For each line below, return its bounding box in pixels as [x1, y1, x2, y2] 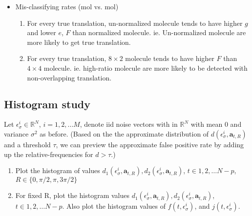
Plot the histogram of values [15, 165, 100, 176]
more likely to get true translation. [27, 37, 131, 47]
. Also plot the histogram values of [62, 201, 166, 211]
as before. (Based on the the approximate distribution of [40, 128, 209, 138]
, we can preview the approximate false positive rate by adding [56, 139, 244, 149]
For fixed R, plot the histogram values [15, 190, 129, 200]
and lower [27, 27, 56, 38]
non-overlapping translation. [27, 72, 112, 82]
